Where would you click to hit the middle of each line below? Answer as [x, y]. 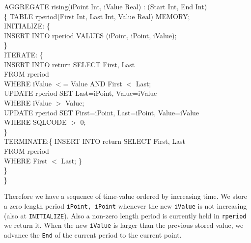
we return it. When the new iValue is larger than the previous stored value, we [124, 225]
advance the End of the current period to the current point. [93, 234]
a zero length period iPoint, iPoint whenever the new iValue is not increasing [125, 205]
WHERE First [26, 160]
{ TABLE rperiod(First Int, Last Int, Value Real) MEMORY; [97, 16]
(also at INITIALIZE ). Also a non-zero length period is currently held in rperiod [125, 215]
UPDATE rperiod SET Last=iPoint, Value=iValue [81, 93]
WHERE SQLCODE [35, 122]
